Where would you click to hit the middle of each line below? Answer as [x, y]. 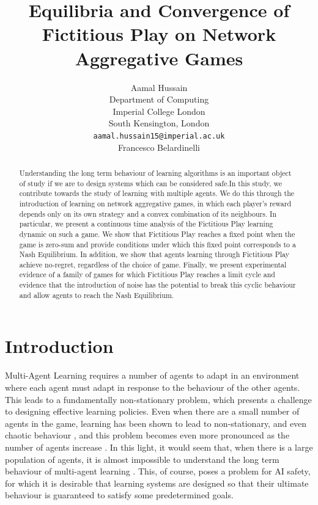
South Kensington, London [159, 123]
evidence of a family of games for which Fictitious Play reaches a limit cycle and [147, 274]
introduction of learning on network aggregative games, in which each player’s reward [155, 203]
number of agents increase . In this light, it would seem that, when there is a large [159, 447]
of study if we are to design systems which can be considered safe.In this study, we [151, 183]
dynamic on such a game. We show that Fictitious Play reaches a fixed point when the [157, 234]
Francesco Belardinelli [159, 147]
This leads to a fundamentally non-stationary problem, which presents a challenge [158, 399]
